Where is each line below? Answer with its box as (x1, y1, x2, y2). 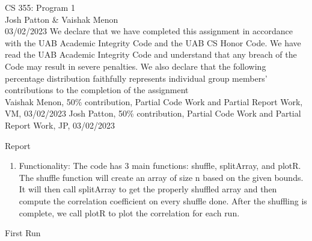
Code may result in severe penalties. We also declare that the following (5, 59, 266, 72)
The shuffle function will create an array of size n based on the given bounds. (19, 171, 304, 183)
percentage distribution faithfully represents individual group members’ (5, 72, 268, 84)
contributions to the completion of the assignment (5, 84, 189, 96)
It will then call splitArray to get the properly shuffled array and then (19, 183, 277, 195)
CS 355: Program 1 (5, 1, 75, 13)
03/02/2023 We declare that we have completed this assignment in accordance (5, 25, 293, 37)
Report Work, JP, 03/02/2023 (5, 118, 115, 131)
